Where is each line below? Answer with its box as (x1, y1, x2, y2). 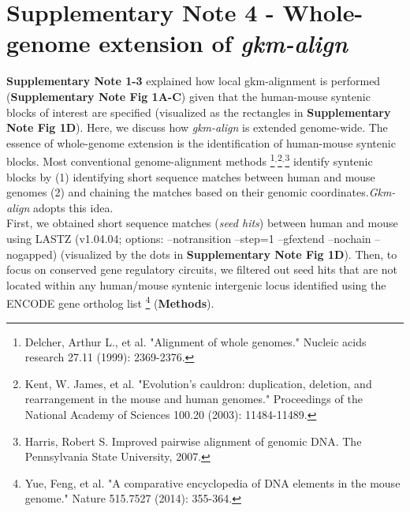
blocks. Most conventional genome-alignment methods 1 (6, 151, 275, 169)
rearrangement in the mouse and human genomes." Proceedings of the (24, 391, 363, 407)
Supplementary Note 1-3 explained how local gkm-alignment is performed (6, 73, 381, 89)
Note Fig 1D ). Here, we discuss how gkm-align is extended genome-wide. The (6, 119, 388, 136)
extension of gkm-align (99, 27, 348, 60)
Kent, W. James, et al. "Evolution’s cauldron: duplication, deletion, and (24, 375, 372, 391)
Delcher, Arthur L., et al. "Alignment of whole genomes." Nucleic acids (24, 333, 367, 349)
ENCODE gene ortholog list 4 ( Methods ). (6, 293, 214, 311)
